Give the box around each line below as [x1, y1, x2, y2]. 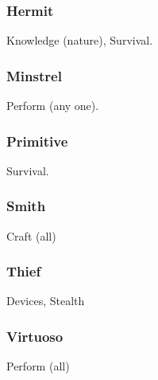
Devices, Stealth [6, 292, 85, 309]
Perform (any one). [6, 97, 99, 114]
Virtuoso [6, 326, 64, 346]
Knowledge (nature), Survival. [6, 32, 153, 49]
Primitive [6, 131, 68, 151]
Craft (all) [6, 227, 56, 244]
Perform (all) [6, 358, 70, 374]
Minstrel [6, 65, 62, 85]
